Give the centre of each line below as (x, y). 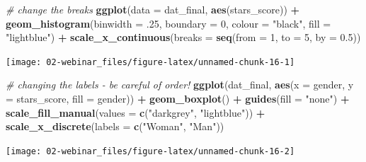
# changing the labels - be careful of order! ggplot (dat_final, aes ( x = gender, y (180, 85)
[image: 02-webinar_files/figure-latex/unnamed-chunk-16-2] (150, 151)
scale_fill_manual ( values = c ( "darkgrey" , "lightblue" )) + (136, 112)
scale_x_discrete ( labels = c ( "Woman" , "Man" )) (115, 126)
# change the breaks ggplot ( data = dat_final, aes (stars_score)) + (153, 9)
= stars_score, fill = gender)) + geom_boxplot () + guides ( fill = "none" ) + (178, 99)
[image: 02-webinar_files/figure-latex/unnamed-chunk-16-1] (150, 62)
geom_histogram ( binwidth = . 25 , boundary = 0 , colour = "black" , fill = (168, 23)
